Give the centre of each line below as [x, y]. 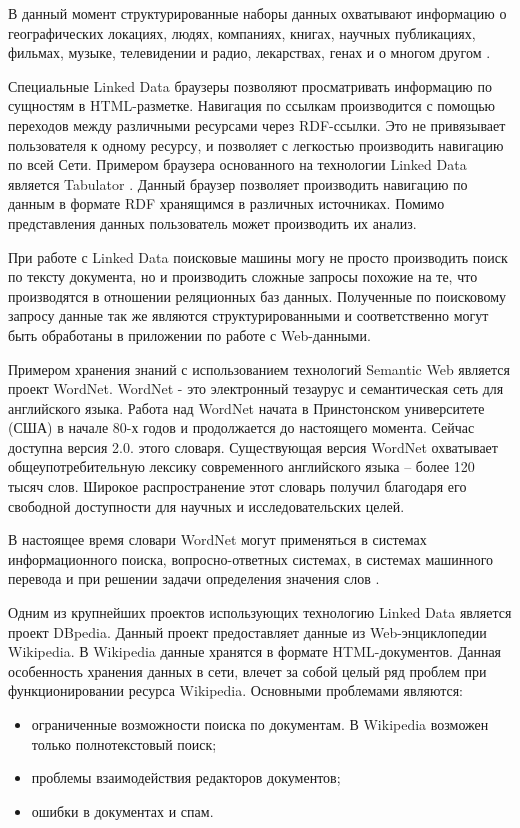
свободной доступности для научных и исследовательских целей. [206, 505]
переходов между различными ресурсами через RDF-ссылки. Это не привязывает [257, 124]
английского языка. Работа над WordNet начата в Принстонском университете [246, 407]
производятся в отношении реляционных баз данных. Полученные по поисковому [257, 295]
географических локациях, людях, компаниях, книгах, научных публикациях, [242, 32]
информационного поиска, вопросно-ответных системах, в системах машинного [251, 558]
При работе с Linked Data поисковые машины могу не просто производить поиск [258, 256]
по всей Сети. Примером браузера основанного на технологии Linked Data [237, 164]
